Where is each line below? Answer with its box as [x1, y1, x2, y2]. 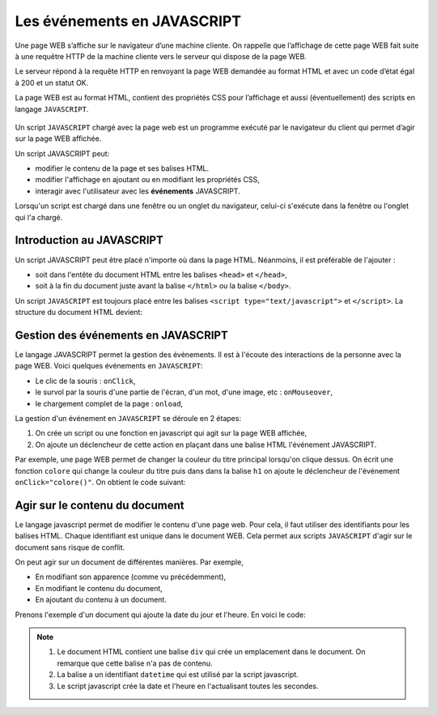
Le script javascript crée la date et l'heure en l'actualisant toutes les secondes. [57, 681, 319, 691]
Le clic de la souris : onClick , [35, 376, 136, 385]
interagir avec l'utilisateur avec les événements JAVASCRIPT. [35, 186, 240, 196]
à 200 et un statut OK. [15, 78, 89, 87]
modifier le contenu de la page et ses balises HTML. [35, 164, 210, 173]
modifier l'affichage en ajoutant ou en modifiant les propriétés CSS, [35, 175, 261, 185]
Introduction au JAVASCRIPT [15, 233, 163, 247]
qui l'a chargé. [15, 212, 63, 222]
